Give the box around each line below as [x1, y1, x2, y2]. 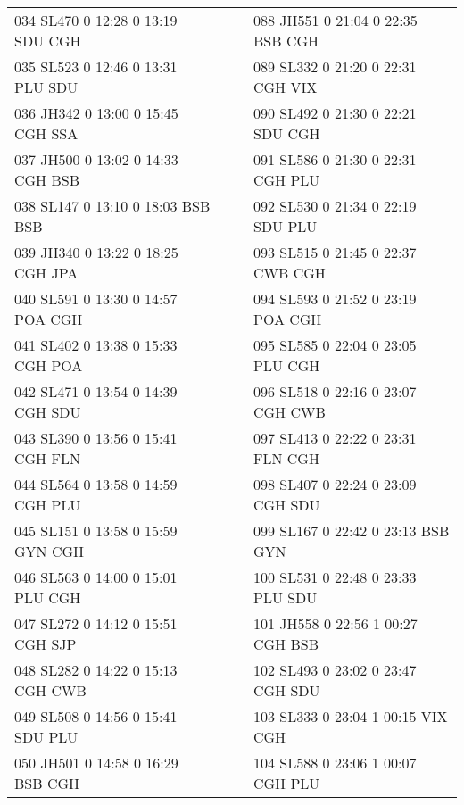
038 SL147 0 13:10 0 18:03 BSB [14, 195, 211, 216]
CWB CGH [253, 262, 326, 283]
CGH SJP [14, 634, 77, 654]
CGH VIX [253, 77, 318, 97]
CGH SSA [14, 123, 79, 144]
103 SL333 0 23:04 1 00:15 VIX [253, 706, 448, 726]
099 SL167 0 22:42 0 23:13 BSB [253, 520, 450, 541]
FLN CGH [253, 448, 319, 469]
